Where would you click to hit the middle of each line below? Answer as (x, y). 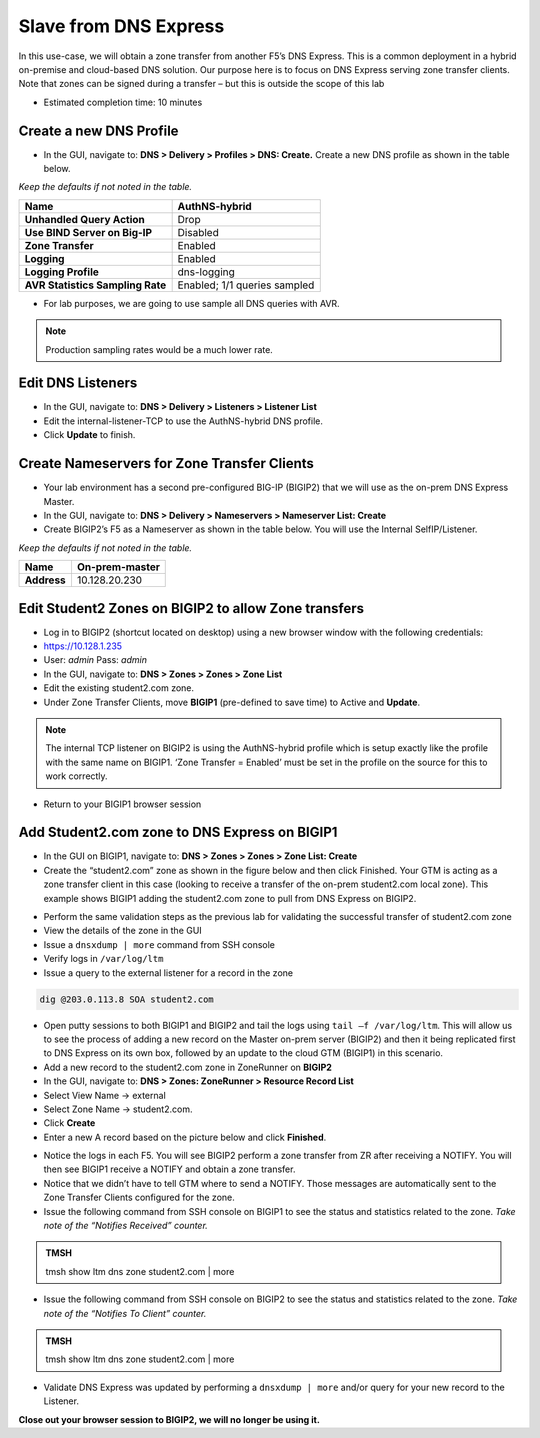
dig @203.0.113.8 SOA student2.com (126, 999)
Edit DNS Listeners (78, 383)
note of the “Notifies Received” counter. (126, 1226)
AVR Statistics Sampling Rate (95, 285)
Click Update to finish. (89, 435)
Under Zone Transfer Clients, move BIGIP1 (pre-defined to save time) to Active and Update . (231, 702)
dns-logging (206, 272)
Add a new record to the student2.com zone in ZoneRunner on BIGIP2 (187, 1067)
